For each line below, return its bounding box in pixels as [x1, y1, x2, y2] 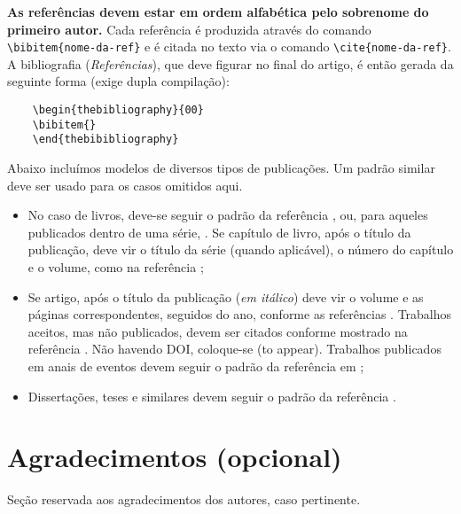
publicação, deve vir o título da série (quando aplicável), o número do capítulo [27, 240, 454, 259]
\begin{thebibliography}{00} [32, 104, 204, 117]
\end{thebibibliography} [32, 133, 179, 146]
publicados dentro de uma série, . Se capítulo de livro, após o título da [27, 222, 411, 241]
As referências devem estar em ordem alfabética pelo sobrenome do [7, 3, 429, 20]
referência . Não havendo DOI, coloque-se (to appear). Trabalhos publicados [27, 339, 441, 358]
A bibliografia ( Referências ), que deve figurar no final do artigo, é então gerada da [7, 54, 454, 73]
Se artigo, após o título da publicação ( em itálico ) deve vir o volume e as [27, 287, 424, 306]
